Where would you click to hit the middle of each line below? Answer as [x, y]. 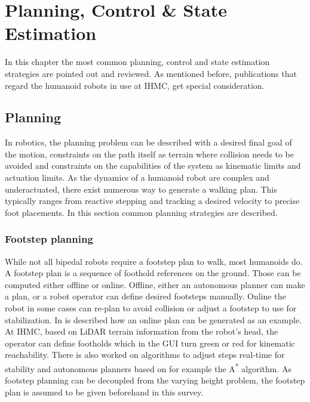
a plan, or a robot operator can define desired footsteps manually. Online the [145, 296]
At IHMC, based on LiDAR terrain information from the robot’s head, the [142, 331]
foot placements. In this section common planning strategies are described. [141, 212]
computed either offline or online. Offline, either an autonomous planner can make [155, 284]
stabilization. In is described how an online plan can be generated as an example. [154, 319]
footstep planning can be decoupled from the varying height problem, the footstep [155, 380]
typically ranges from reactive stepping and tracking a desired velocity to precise [152, 201]
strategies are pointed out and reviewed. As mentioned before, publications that [151, 73]
